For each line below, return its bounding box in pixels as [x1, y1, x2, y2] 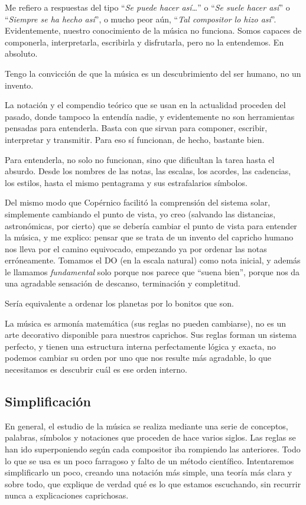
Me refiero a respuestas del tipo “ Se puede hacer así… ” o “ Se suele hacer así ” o [5, 1, 290, 13]
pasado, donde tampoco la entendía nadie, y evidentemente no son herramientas [5, 110, 295, 122]
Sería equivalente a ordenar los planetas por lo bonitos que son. [5, 297, 234, 309]
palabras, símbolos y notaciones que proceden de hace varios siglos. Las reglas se [5, 431, 296, 444]
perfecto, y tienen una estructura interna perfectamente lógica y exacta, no [5, 340, 276, 352]
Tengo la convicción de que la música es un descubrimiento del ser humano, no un [5, 67, 301, 79]
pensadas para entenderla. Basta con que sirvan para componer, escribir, [5, 122, 268, 134]
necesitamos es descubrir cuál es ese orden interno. [5, 363, 187, 376]
